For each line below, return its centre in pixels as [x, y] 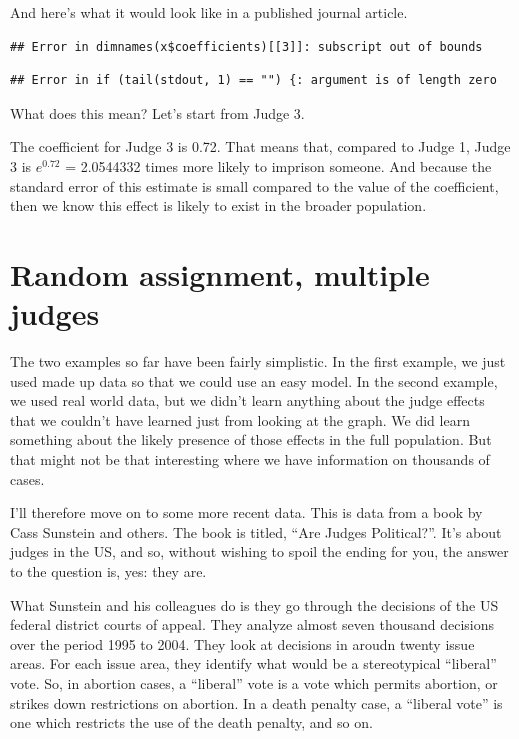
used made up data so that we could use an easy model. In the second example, [254, 380]
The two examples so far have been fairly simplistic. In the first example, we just [258, 361]
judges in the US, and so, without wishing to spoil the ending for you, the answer [259, 551]
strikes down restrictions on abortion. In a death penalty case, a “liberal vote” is [256, 702]
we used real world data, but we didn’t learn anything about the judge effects [247, 400]
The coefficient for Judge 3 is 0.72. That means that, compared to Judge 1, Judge [260, 146]
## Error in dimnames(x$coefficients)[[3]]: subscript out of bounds [246, 46]
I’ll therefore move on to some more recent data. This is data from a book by [246, 512]
